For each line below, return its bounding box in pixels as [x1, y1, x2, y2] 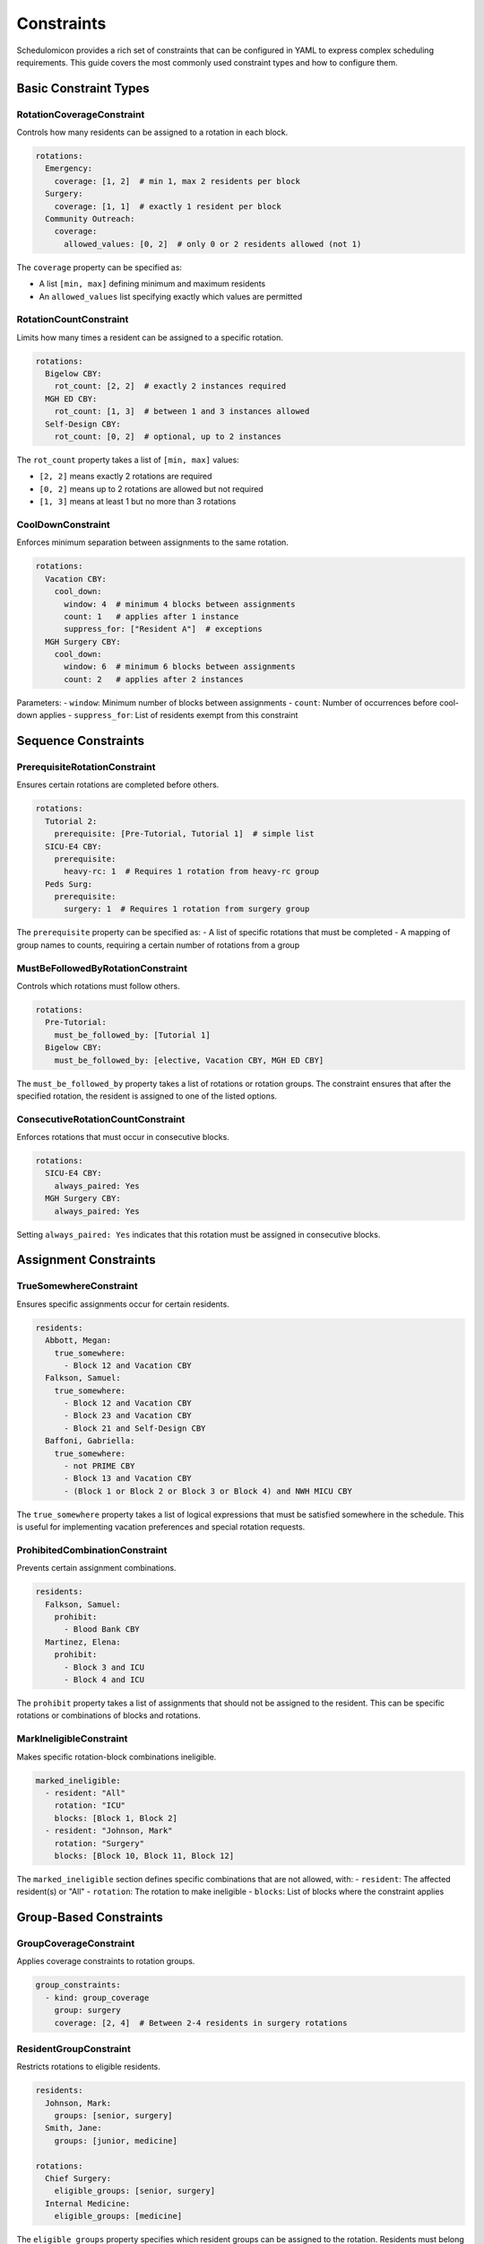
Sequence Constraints [16, 733, 145, 749]
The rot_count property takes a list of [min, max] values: [16, 454, 239, 466]
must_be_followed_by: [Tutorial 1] [54, 1030, 211, 1040]
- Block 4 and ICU [64, 1675, 145, 1685]
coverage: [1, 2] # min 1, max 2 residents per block [54, 176, 300, 186]
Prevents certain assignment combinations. [16, 1563, 177, 1573]
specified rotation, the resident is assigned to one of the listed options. [16, 1091, 278, 1101]
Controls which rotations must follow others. [16, 981, 180, 991]
